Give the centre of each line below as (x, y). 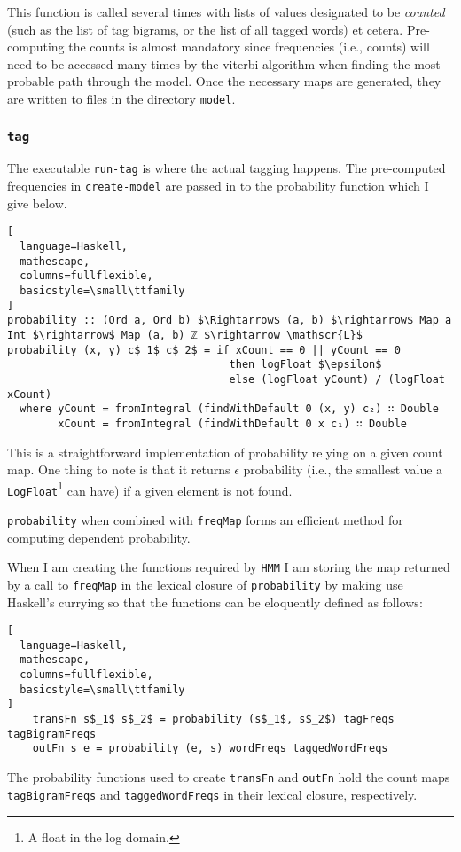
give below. (37, 203)
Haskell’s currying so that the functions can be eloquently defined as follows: (215, 602)
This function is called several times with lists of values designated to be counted (226, 12)
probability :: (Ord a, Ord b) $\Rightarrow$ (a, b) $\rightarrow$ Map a (230, 320)
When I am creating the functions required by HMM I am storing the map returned (229, 567)
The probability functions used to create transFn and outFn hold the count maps (229, 777)
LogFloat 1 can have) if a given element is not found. (150, 489)
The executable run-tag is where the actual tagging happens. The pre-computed (227, 168)
